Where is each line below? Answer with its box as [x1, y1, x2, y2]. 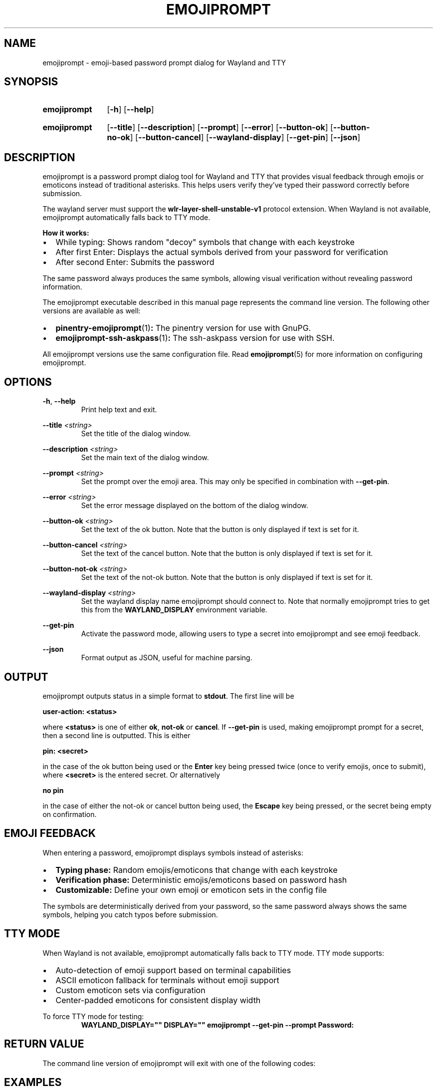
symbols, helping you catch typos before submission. [42, 910, 218, 919]
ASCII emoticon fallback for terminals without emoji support [55, 975, 279, 985]
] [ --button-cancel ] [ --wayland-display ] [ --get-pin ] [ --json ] [130, 132, 360, 143]
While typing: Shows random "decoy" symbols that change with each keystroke [55, 237, 355, 248]
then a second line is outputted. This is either [42, 731, 191, 740]
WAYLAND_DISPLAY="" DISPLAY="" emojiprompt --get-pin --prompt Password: [81, 1020, 354, 1029]
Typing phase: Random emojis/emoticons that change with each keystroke [55, 864, 338, 875]
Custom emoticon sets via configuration [55, 985, 206, 995]
